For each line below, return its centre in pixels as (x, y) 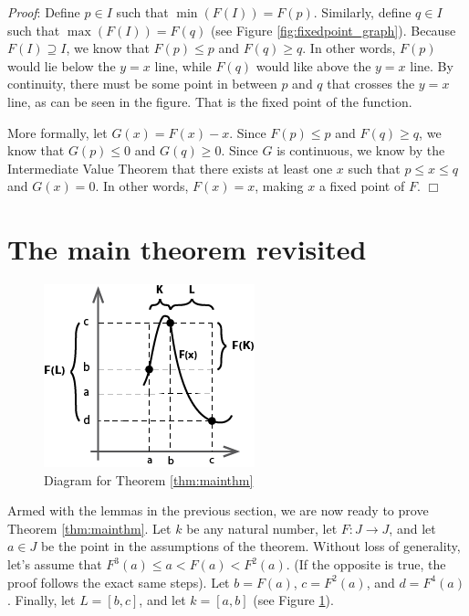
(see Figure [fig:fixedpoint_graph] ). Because (333, 30)
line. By (432, 65)
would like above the (313, 65)
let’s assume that (55, 564)
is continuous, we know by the (361, 150)
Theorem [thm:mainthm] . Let (89, 528)
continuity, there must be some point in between (142, 84)
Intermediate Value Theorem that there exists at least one (170, 168)
